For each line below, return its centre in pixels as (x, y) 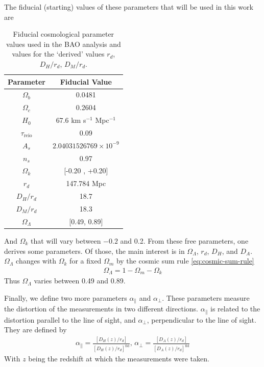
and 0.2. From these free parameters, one (184, 240)
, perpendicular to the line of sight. (201, 319)
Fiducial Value (86, 81)
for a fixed (86, 261)
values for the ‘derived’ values (58, 54)
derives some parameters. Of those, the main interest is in (94, 251)
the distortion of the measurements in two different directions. (101, 309)
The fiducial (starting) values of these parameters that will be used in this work (129, 7)
